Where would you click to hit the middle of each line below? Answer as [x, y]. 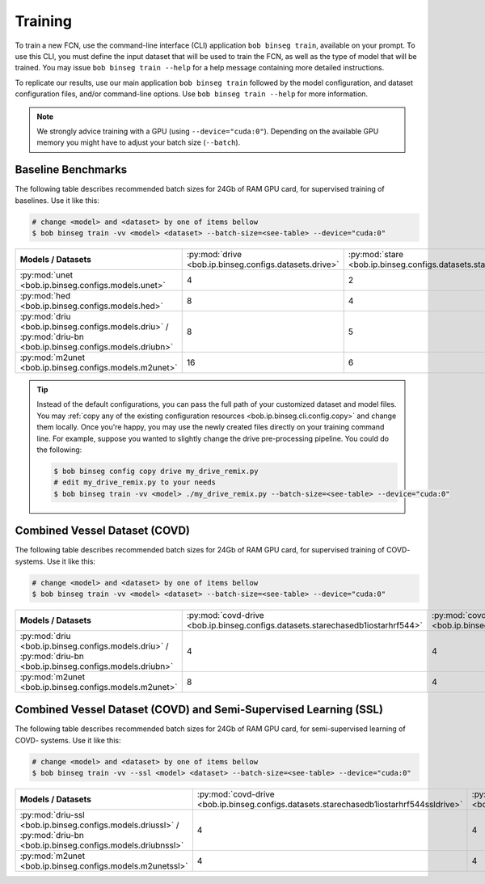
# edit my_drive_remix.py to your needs [135, 482]
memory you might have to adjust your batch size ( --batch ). [139, 142]
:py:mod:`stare [376, 254]
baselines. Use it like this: [57, 200]
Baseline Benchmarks [71, 170]
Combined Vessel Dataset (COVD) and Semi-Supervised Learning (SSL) [199, 710]
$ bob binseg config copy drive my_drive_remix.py [156, 471]
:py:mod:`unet [46, 275]
